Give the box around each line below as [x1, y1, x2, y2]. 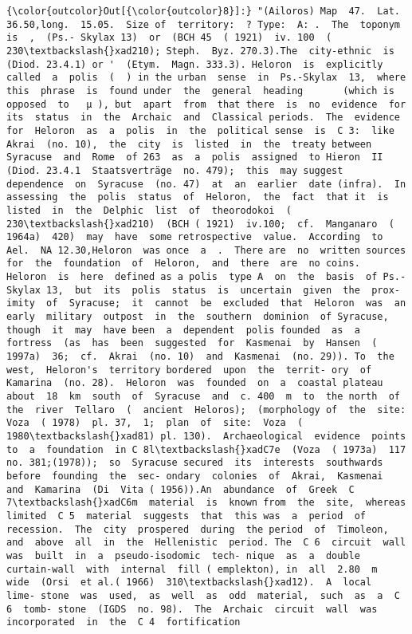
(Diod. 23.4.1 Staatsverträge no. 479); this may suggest [6, 164, 343, 176]
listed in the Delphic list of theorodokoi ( [6, 204, 292, 216]
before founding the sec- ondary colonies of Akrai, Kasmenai [6, 470, 383, 482]
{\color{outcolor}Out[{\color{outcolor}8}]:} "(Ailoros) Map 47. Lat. [6, 6, 400, 17]
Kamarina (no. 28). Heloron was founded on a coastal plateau [6, 377, 383, 389]
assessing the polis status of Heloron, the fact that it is [6, 191, 389, 203]
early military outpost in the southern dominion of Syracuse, [6, 311, 389, 323]
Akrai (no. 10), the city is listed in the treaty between [6, 138, 372, 150]
